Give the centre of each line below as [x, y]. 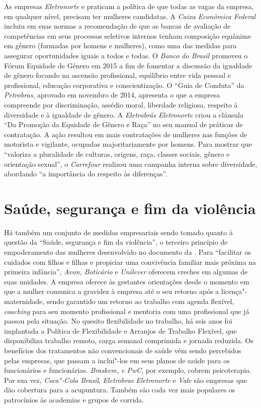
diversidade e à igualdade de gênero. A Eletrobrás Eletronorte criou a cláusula [124, 114]
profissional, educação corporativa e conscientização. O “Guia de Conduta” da [124, 85]
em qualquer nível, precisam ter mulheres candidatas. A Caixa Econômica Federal [130, 16]
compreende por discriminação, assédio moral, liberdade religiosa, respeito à [121, 104]
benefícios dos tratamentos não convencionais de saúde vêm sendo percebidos [123, 350]
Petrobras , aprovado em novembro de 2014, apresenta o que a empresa [112, 95]
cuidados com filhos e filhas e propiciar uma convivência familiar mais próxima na [130, 262]
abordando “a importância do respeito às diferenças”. [86, 174]
